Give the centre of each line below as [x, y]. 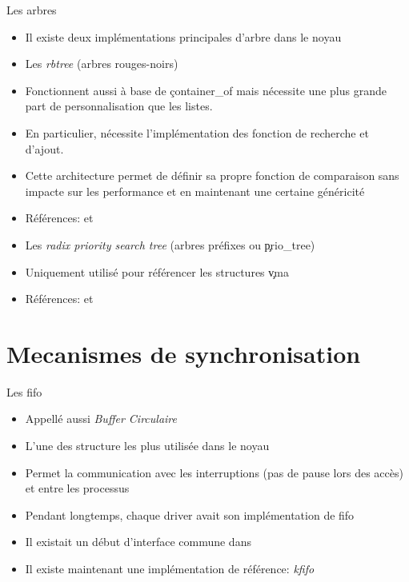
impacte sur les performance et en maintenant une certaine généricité [195, 191]
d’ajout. [44, 148]
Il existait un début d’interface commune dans [138, 542]
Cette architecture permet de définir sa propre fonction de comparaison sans [212, 175]
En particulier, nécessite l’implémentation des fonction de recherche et [197, 132]
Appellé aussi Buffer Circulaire [101, 419]
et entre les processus [77, 488]
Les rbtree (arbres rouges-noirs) [102, 64]
